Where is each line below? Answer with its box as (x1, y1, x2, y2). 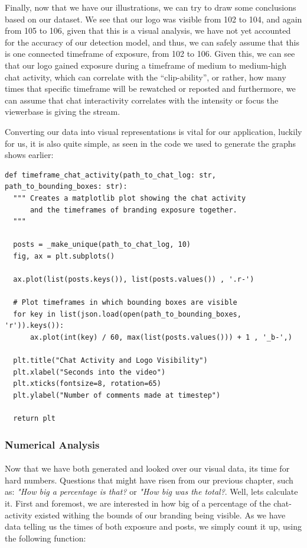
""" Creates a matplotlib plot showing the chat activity (13, 194, 246, 202)
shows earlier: (5, 149, 54, 161)
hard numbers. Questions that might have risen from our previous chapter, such (5, 473, 293, 486)
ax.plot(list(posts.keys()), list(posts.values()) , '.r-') (13, 275, 254, 284)
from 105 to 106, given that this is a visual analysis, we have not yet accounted (5, 24, 291, 37)
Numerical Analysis (5, 437, 100, 452)
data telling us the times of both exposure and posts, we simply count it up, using (5, 520, 302, 533)
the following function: (5, 531, 86, 544)
